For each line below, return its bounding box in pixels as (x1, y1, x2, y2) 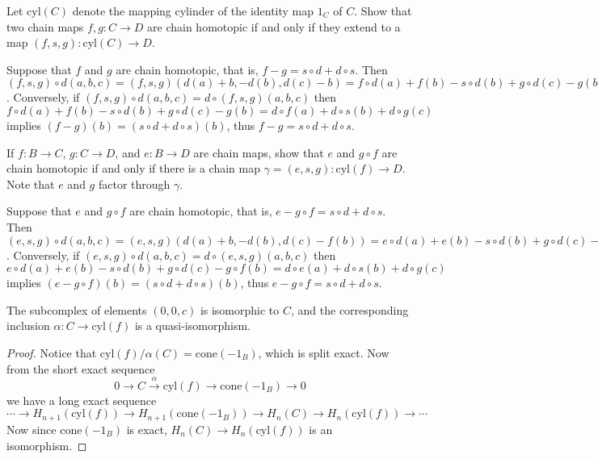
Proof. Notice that (6, 344, 97, 361)
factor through (98, 175, 171, 192)
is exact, (126, 420, 167, 437)
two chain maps (6, 18, 84, 35)
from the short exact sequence (6, 360, 155, 377)
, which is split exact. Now (258, 344, 390, 361)
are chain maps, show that (193, 144, 324, 161)
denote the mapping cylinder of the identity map (72, 2, 314, 19)
